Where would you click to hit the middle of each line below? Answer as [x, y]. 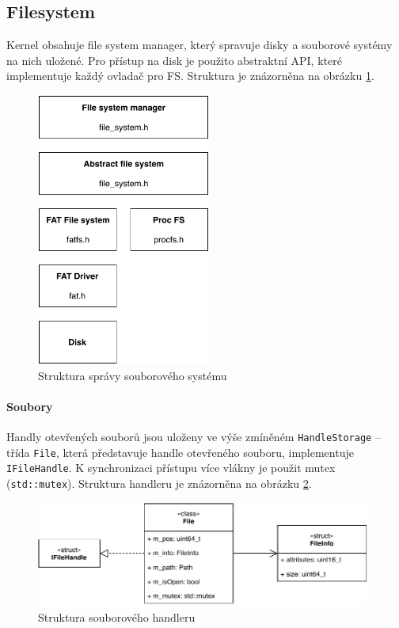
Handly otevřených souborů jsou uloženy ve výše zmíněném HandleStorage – [194, 437]
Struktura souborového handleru [117, 617]
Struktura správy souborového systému [133, 375]
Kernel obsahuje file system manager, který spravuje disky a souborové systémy [199, 45]
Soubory [30, 406]
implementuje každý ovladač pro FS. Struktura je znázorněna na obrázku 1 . [190, 76]
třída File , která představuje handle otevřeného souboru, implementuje [180, 452]
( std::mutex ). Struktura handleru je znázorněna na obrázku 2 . [159, 483]
